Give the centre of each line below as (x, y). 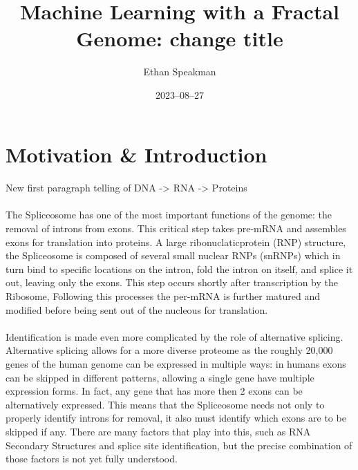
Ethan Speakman (180, 72)
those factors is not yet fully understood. (92, 459)
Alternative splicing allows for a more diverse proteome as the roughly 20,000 (169, 350)
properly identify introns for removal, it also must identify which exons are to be (176, 418)
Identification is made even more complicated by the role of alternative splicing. (175, 336)
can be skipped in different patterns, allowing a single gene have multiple (160, 377)
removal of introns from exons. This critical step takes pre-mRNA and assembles (176, 228)
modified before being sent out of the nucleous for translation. (137, 309)
